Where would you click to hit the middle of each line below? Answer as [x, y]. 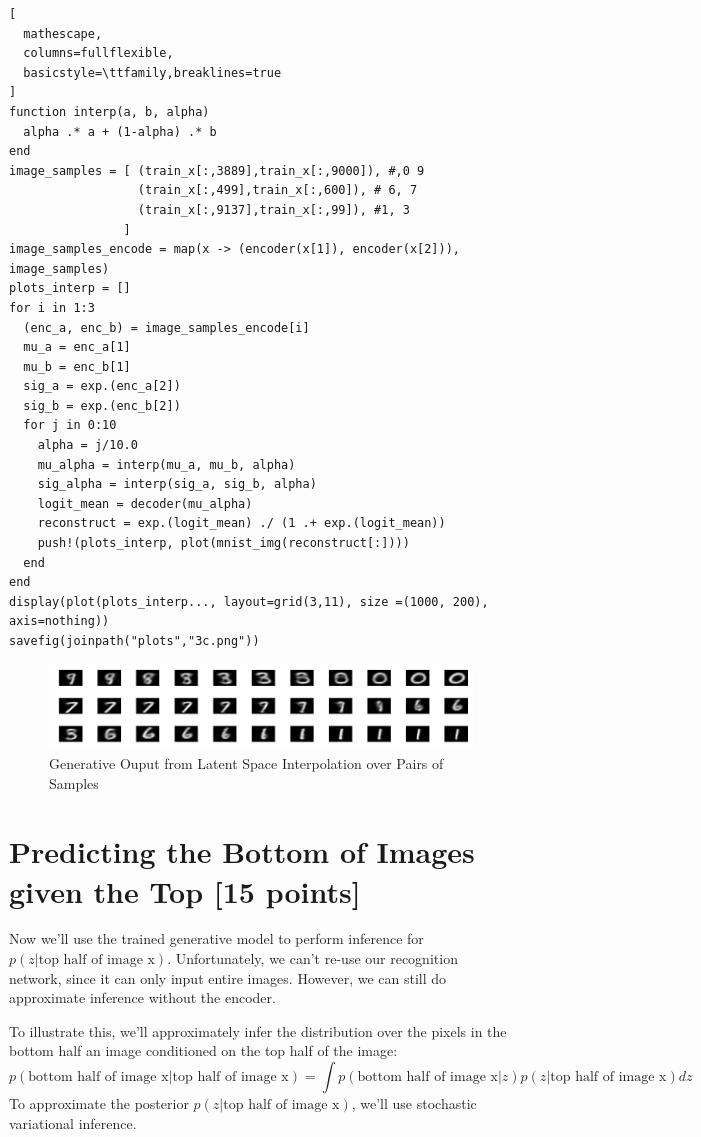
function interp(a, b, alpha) [109, 111]
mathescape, [63, 33]
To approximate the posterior [99, 1103]
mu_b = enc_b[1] [77, 366]
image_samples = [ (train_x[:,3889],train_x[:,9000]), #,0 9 [217, 170]
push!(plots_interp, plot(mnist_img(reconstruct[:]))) [223, 543]
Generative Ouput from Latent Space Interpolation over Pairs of [246, 762]
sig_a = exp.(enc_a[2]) [102, 386]
